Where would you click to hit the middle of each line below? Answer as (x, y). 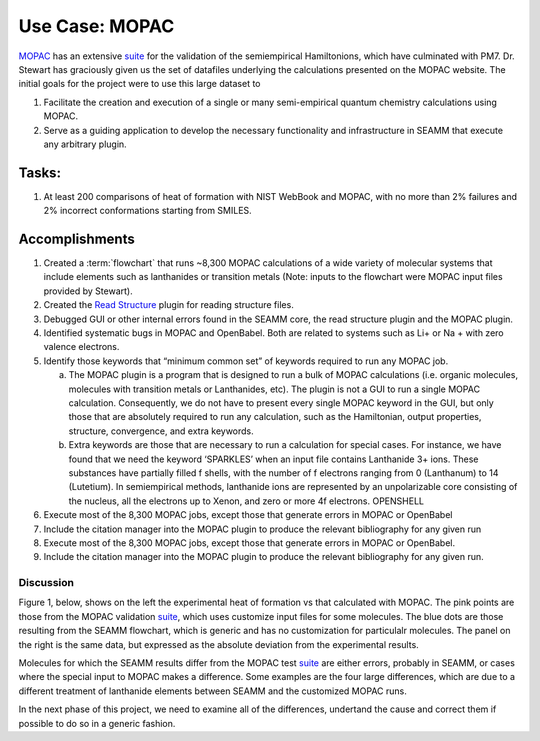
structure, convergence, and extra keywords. (161, 431)
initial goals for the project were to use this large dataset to (139, 84)
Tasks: (40, 172)
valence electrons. (81, 347)
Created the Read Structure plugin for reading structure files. (168, 305)
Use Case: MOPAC (96, 26)
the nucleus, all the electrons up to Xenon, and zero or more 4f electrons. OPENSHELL (246, 501)
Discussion (46, 583)
